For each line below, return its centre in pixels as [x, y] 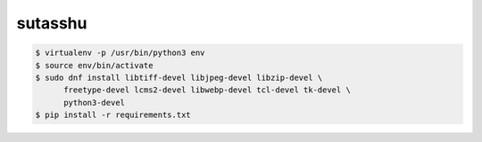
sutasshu [52, 23]
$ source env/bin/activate [94, 65]
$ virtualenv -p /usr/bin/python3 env [120, 53]
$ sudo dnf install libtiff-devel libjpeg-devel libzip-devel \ [179, 77]
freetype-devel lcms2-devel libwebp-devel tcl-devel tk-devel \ [208, 90]
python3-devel [94, 103]
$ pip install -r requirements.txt [113, 115]
